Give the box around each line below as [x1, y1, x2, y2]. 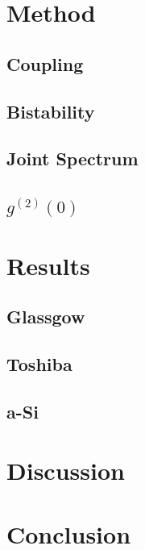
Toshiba [6, 352, 72, 377]
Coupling [6, 51, 84, 76]
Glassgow [6, 304, 85, 329]
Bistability [6, 98, 95, 123]
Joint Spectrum [6, 146, 139, 171]
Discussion [6, 454, 125, 487]
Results [6, 248, 90, 281]
